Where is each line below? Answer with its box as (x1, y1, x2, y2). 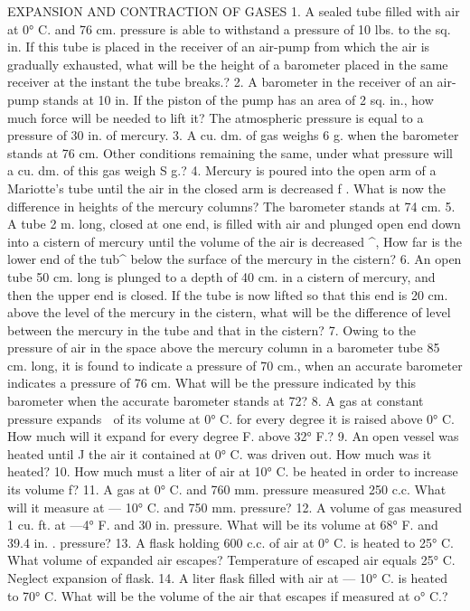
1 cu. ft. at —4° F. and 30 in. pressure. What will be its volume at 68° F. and (7, 515, 438, 534)
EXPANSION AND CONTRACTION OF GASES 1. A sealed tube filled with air (7, 2, 460, 20)
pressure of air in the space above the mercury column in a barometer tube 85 (7, 338, 440, 357)
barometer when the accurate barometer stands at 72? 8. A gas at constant (7, 391, 424, 410)
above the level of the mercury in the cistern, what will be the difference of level (7, 303, 451, 322)
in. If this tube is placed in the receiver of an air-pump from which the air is (7, 37, 430, 56)
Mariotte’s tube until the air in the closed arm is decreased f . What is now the (7, 178, 446, 197)
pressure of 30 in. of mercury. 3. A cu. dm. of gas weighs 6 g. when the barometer (7, 126, 459, 145)
